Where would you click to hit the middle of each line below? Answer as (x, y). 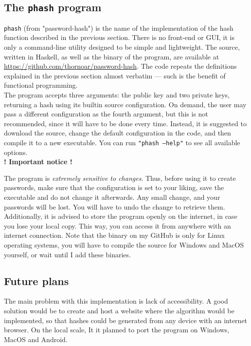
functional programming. (41, 85)
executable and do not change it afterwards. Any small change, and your (112, 197)
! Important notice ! (38, 162)
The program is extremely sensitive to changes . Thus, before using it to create (120, 178)
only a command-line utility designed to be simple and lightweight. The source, (122, 47)
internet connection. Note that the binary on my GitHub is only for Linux (114, 235)
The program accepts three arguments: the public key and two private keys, (117, 95)
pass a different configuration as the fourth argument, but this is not (106, 114)
